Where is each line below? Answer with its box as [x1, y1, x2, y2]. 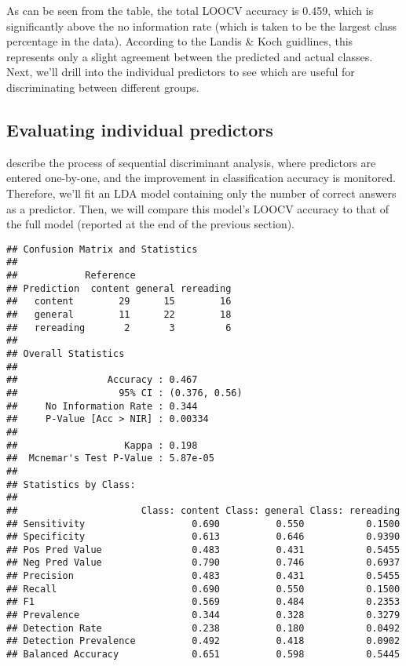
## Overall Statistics [6, 348, 125, 359]
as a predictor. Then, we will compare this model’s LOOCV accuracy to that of [6, 200, 390, 217]
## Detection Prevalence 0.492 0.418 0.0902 [6, 635, 401, 647]
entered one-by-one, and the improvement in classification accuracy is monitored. [6, 169, 396, 186]
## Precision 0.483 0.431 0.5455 [6, 570, 401, 582]
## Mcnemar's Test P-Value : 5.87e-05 [6, 453, 214, 464]
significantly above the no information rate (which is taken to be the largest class [6, 17, 397, 34]
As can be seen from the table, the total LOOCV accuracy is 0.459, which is [6, 2, 374, 18]
